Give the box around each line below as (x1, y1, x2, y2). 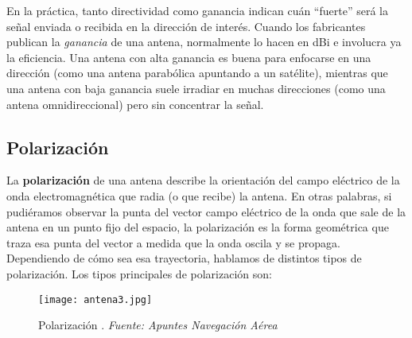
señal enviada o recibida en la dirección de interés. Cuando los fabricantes (6, 17, 366, 34)
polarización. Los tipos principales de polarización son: (6, 265, 272, 282)
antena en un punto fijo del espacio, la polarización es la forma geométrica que (6, 219, 389, 235)
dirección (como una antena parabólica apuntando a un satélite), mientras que (6, 64, 388, 81)
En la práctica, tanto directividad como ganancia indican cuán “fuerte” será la (6, 2, 388, 18)
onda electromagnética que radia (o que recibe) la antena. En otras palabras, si (6, 187, 392, 204)
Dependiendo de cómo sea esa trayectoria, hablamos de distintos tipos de (6, 250, 362, 266)
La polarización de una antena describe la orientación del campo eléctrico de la (6, 172, 400, 188)
